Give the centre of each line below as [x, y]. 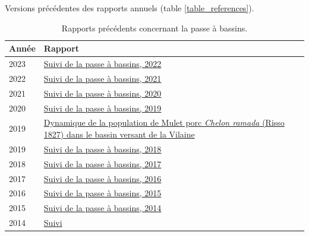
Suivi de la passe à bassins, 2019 [103, 108]
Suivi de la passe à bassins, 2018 [103, 149]
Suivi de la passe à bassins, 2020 [103, 93]
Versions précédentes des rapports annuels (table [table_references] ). [130, 8]
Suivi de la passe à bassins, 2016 [103, 178]
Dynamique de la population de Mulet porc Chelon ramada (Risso [164, 122]
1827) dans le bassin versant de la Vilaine [119, 134]
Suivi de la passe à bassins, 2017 [103, 163]
